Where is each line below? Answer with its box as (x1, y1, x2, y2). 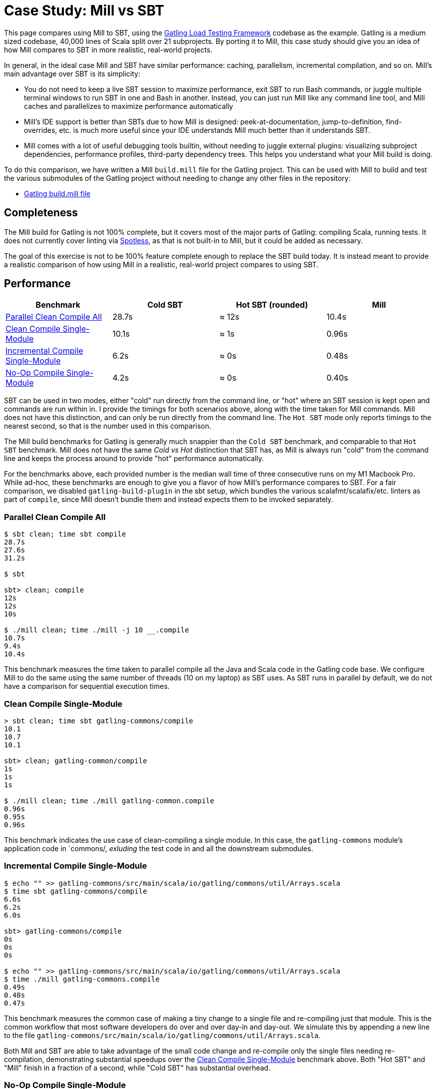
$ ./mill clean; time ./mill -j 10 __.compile (4, 626, 189, 634)
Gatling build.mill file (24, 189, 91, 198)
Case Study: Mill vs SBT (4, 2, 165, 19)
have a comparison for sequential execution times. (4, 682, 170, 691)
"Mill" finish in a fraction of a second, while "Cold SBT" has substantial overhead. (4, 1063, 270, 1072)
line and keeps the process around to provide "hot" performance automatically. (4, 454, 264, 463)
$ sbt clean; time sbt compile (4, 530, 126, 539)
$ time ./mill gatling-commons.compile (4, 975, 160, 983)
